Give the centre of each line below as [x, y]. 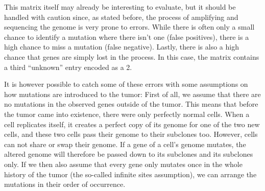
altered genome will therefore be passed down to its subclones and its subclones [129, 154]
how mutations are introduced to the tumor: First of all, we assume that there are [132, 94]
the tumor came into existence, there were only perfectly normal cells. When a [127, 114]
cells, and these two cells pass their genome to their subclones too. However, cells [131, 134]
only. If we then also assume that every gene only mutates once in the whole [123, 164]
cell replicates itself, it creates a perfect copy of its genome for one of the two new [132, 124]
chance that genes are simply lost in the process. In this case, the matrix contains [132, 56]
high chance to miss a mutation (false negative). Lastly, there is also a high [122, 47]
